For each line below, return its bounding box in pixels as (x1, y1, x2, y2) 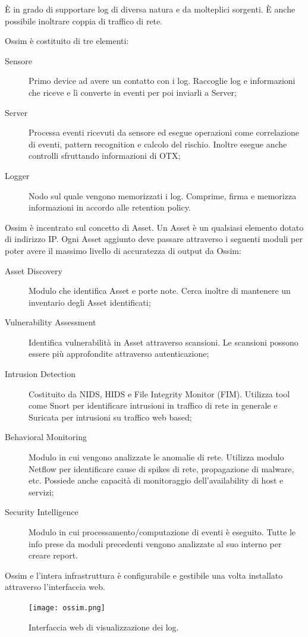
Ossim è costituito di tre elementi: (5, 34, 129, 47)
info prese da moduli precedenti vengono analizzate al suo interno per (29, 537, 282, 550)
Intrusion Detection (5, 368, 76, 380)
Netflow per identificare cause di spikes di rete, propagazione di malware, (29, 462, 294, 475)
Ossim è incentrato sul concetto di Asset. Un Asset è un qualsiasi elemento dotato (5, 221, 304, 233)
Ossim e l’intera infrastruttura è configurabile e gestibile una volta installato (5, 569, 283, 581)
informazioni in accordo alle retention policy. (29, 201, 191, 214)
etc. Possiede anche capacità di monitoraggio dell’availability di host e (29, 474, 284, 487)
